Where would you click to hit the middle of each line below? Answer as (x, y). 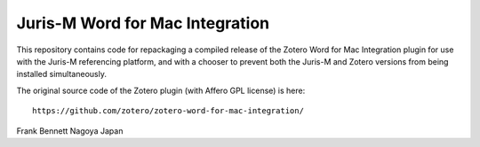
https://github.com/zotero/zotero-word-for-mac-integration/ (168, 111)
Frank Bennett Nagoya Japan (70, 131)
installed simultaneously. (61, 74)
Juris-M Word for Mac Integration (143, 23)
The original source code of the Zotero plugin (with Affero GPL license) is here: (161, 90)
